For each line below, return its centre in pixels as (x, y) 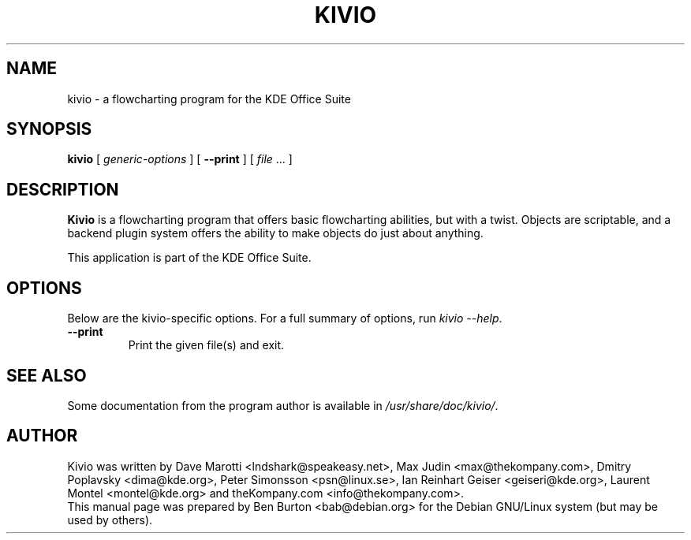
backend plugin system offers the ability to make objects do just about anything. (275, 233)
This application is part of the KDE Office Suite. (189, 258)
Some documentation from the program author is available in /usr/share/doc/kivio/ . (283, 405)
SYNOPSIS (49, 129)
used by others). (110, 520)
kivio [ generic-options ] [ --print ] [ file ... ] (180, 159)
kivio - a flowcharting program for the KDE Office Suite (209, 99)
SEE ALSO (47, 375)
